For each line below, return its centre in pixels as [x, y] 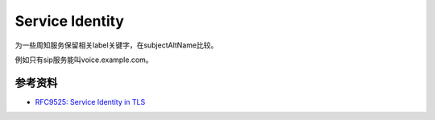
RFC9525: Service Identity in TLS [90, 101]
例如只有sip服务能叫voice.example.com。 [84, 60]
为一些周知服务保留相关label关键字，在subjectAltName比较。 [116, 45]
